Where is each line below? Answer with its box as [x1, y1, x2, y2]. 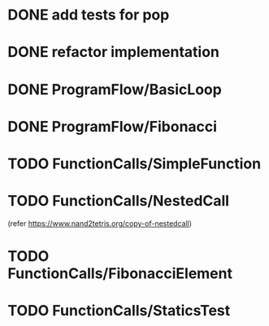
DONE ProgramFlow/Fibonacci [7, 117, 217, 136]
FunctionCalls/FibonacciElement [7, 264, 233, 283]
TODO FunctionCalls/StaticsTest [7, 302, 231, 320]
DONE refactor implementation [7, 43, 220, 62]
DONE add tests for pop [7, 6, 170, 24]
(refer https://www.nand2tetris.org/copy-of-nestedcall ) [7, 218, 193, 228]
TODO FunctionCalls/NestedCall [7, 192, 229, 211]
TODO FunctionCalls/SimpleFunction [7, 154, 262, 172]
